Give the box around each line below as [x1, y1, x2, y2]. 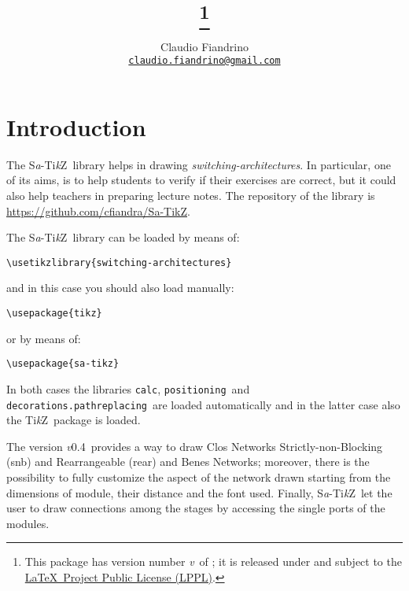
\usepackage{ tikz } [6, 308, 102, 319]
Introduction [6, 110, 146, 142]
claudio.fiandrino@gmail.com [128, 55, 281, 67]
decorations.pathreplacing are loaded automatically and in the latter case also [6, 396, 400, 412]
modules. [6, 515, 50, 531]
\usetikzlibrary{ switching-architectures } [6, 257, 232, 268]
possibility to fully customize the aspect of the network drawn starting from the [6, 469, 391, 485]
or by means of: [6, 330, 81, 346]
